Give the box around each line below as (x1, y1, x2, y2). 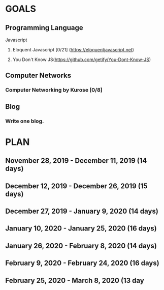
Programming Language (5, 23, 84, 32)
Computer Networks (5, 71, 72, 80)
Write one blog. (5, 118, 44, 125)
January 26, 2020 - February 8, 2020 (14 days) (5, 241, 157, 250)
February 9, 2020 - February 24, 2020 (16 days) (5, 259, 159, 268)
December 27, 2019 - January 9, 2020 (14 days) (5, 207, 158, 215)
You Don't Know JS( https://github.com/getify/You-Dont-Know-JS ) (12, 56, 151, 63)
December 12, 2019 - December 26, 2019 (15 (5, 182, 148, 190)
